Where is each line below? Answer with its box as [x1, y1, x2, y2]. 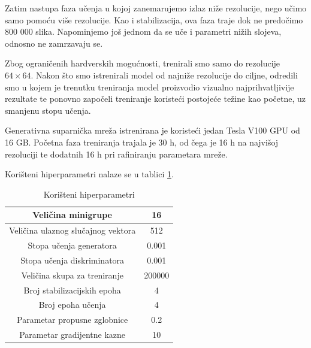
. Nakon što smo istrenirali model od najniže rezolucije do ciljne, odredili [31, 68, 298, 81]
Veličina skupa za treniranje [21, 268, 123, 281]
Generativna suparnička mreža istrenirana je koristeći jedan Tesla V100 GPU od [5, 124, 300, 137]
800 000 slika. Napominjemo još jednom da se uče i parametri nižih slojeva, [5, 25, 282, 38]
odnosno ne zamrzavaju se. [5, 37, 103, 49]
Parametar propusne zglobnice [17, 313, 128, 326]
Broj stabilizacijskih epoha [23, 283, 121, 296]
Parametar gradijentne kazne [19, 328, 126, 341]
